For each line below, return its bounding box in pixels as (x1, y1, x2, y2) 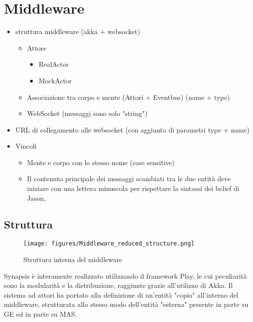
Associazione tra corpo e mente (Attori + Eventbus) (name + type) (27, 92, 230, 102)
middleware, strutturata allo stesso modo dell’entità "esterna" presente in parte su (4, 299, 249, 309)
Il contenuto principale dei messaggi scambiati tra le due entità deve (27, 173, 231, 184)
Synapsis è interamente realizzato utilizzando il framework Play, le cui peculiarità (4, 270, 247, 281)
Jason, (27, 192, 46, 203)
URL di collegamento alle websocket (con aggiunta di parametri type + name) (15, 124, 250, 134)
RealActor (39, 59, 69, 69)
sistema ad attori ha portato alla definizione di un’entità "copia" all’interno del (4, 289, 238, 300)
